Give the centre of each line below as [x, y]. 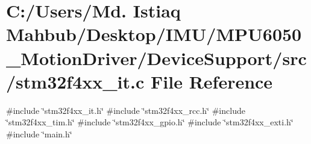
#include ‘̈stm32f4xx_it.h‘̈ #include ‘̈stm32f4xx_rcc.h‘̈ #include [126, 110]
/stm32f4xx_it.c [75, 81]
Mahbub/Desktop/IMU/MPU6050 [154, 34]
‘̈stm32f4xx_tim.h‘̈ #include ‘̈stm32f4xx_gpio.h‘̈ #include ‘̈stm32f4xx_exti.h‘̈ [150, 122]
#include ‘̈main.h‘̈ [39, 133]
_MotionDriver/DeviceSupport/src [156, 58]
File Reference [212, 81]
